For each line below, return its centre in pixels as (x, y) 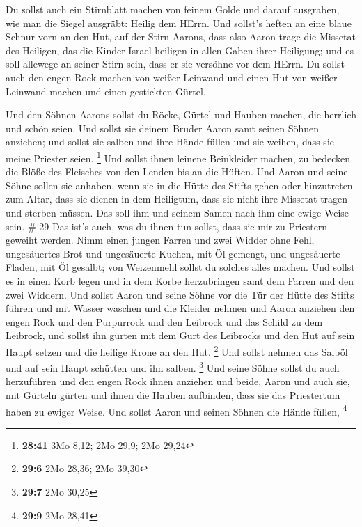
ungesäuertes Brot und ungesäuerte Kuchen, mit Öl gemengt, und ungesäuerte (173, 253)
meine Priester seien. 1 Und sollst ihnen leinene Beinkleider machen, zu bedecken (178, 157)
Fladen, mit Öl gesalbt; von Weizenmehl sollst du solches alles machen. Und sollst (180, 267)
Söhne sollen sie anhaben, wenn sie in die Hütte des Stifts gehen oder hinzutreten (179, 185)
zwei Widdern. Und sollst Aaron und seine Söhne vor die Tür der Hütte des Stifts (180, 294)
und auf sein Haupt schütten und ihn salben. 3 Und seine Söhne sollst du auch (173, 367)
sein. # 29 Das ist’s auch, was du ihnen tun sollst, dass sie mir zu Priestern (167, 226)
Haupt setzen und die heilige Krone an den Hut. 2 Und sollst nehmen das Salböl (177, 350)
